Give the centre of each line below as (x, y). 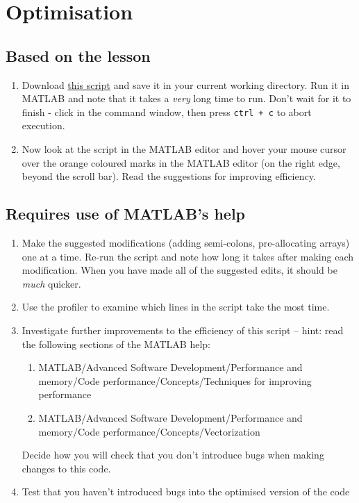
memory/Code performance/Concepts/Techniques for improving (175, 380)
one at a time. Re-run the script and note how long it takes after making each (187, 256)
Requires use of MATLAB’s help (126, 214)
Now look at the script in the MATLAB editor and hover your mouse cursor (184, 149)
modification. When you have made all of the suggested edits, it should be (179, 270)
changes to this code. (66, 468)
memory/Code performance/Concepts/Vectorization (149, 431)
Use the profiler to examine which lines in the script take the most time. (176, 307)
